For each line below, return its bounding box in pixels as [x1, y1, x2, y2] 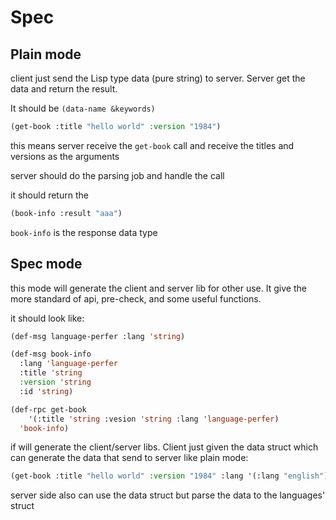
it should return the [10, 189, 89, 201]
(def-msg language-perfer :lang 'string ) [10, 331, 186, 341]
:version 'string [19, 377, 92, 388]
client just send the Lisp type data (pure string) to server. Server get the [10, 72, 306, 84]
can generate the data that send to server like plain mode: [10, 452, 249, 464]
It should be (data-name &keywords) [10, 102, 156, 114]
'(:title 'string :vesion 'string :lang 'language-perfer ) [28, 414, 280, 424]
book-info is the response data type [10, 226, 158, 238]
